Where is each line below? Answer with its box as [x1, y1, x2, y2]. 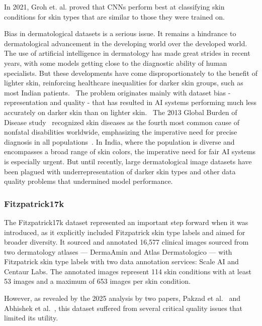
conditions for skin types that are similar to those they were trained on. [4, 11, 225, 22]
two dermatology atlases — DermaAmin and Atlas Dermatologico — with [4, 246, 232, 257]
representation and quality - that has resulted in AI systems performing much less [4, 97, 257, 107]
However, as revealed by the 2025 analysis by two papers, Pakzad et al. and [4, 293, 240, 303]
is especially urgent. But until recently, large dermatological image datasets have [4, 156, 252, 166]
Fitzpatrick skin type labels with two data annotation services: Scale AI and [4, 256, 239, 267]
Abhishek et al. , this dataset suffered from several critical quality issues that [4, 302, 243, 313]
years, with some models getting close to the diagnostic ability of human [4, 57, 227, 68]
